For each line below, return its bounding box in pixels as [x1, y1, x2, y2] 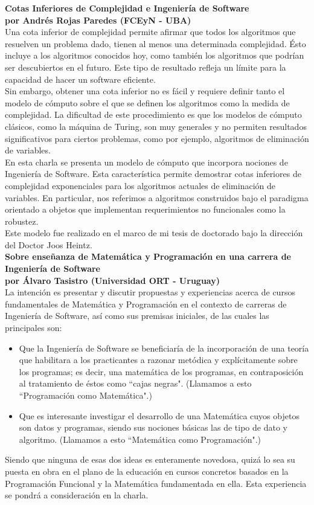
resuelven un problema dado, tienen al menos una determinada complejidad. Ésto [5, 37, 306, 50]
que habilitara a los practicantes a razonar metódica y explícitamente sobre [19, 353, 298, 366]
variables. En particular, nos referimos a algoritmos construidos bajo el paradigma [5, 191, 309, 204]
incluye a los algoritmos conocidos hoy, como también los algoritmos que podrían [5, 49, 304, 62]
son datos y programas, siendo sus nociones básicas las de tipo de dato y [19, 421, 287, 434]
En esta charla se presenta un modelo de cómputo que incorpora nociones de [5, 155, 288, 168]
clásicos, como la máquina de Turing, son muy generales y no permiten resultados [5, 120, 307, 132]
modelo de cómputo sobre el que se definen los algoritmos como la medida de [5, 96, 290, 109]
